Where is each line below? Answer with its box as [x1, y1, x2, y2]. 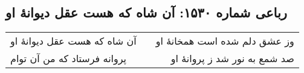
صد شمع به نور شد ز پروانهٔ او [170, 51, 294, 66]
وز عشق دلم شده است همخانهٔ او [155, 34, 294, 48]
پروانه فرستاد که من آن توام [10, 51, 127, 66]
